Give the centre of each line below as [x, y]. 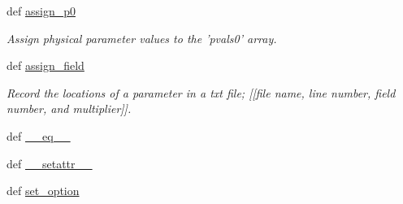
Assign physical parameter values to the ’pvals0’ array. [142, 38]
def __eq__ [39, 135]
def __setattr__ [50, 163]
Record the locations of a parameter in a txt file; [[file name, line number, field [201, 92]
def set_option [43, 191]
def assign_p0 [41, 11]
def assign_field [45, 65]
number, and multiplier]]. [69, 109]
